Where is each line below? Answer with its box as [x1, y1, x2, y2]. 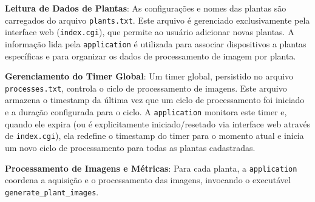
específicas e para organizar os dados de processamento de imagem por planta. [5, 49, 296, 62]
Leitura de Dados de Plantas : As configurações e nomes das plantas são [5, 2, 286, 14]
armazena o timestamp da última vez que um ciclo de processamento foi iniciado [5, 93, 305, 106]
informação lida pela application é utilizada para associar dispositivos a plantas [5, 37, 307, 50]
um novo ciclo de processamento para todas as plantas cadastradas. [5, 141, 256, 153]
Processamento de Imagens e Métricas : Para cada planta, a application [5, 161, 297, 174]
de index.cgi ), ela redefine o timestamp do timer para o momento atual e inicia [5, 129, 304, 142]
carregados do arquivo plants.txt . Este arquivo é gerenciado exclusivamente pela [5, 13, 310, 26]
